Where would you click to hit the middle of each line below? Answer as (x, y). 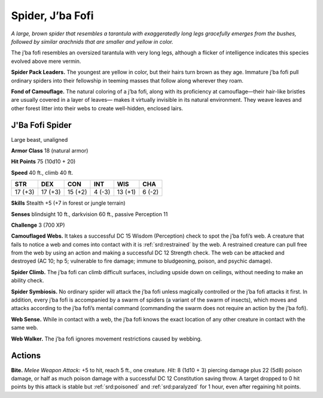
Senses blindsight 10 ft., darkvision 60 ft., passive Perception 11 (89, 214)
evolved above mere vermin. (46, 61)
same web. (25, 328)
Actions (26, 356)
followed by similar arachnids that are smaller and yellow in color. (92, 41)
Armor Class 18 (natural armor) (50, 150)
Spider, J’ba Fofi (52, 16)
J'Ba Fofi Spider (41, 125)
